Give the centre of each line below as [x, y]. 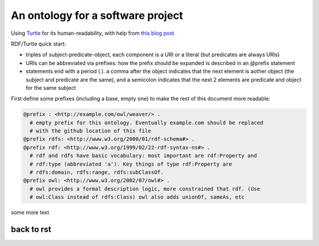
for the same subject [51, 88]
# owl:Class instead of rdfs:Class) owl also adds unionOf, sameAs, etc [137, 197]
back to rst [31, 229]
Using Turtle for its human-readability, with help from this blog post [92, 33]
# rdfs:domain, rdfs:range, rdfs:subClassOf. [97, 172]
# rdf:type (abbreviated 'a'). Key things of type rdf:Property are [131, 164]
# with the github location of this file [91, 131]
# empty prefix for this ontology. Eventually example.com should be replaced [147, 122]
